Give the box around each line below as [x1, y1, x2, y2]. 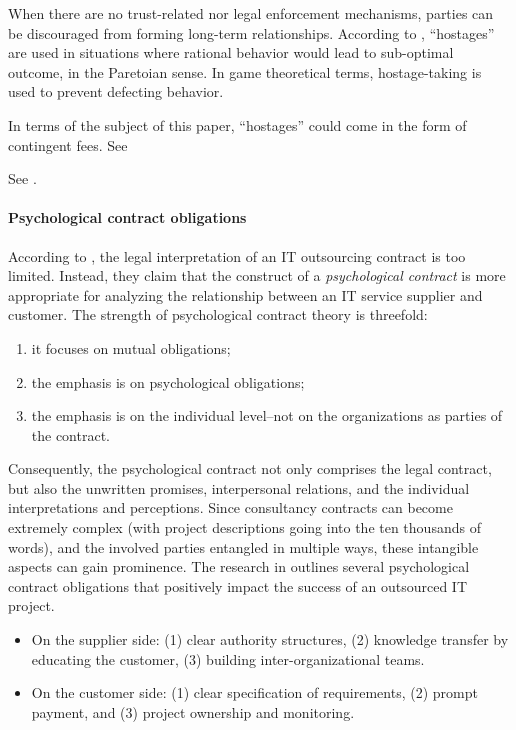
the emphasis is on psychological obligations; [31, 371, 305, 392]
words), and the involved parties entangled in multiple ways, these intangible [8, 536, 479, 557]
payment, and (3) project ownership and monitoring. [31, 701, 355, 722]
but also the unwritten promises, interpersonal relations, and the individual [8, 477, 470, 498]
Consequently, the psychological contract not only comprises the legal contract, [8, 458, 492, 479]
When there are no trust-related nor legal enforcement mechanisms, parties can [8, 3, 494, 23]
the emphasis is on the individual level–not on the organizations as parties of [31, 405, 503, 426]
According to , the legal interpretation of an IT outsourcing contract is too [8, 245, 466, 266]
